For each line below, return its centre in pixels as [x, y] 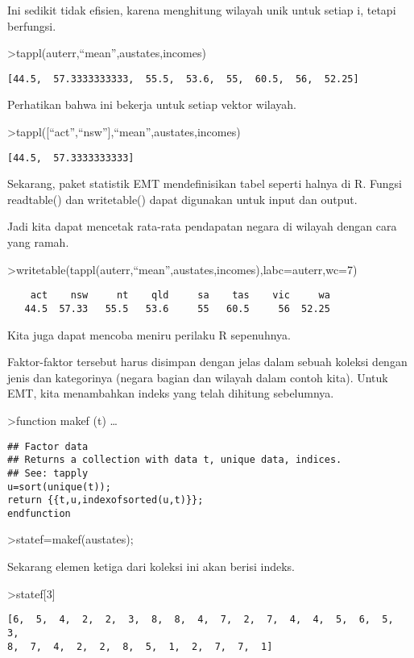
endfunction [39, 513]
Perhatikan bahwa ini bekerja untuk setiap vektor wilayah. [152, 104]
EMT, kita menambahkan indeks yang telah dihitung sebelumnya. [171, 393]
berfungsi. [32, 25]
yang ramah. [38, 242]
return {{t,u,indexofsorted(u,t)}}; [106, 500]
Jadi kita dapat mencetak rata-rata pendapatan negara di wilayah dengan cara [202, 226]
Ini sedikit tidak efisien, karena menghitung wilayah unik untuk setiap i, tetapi [202, 10]
